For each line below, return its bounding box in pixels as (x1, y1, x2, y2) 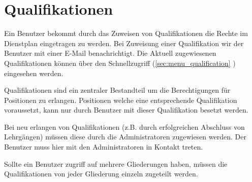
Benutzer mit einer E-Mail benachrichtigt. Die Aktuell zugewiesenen (4, 48, 216, 58)
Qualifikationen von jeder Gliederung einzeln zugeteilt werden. (4, 168, 198, 179)
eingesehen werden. (4, 67, 64, 78)
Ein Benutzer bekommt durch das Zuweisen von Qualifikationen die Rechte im (4, 28, 248, 39)
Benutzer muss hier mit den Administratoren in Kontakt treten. (4, 141, 203, 152)
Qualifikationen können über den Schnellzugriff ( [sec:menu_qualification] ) (4, 57, 236, 68)
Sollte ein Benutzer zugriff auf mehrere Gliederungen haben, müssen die (4, 158, 228, 169)
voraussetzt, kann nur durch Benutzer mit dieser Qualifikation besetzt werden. (4, 104, 248, 115)
